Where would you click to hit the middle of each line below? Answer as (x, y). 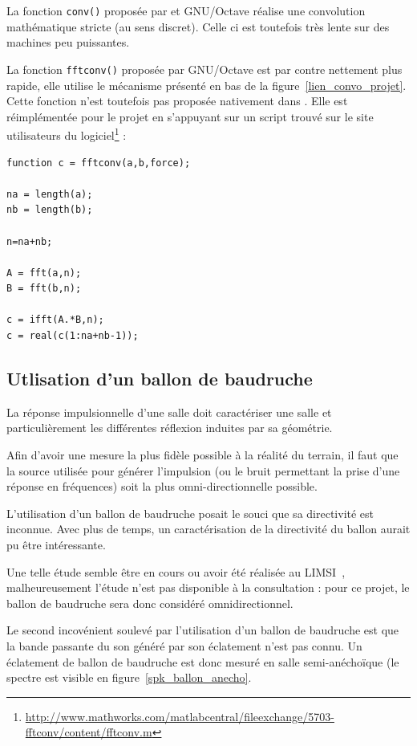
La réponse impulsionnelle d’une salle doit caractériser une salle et (169, 412)
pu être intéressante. (56, 545)
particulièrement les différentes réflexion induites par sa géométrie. (170, 428)
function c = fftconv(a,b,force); (99, 163)
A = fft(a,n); (44, 273)
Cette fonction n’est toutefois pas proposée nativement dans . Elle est (177, 101)
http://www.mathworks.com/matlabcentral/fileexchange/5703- (180, 716)
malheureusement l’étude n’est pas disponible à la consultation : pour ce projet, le (208, 587)
